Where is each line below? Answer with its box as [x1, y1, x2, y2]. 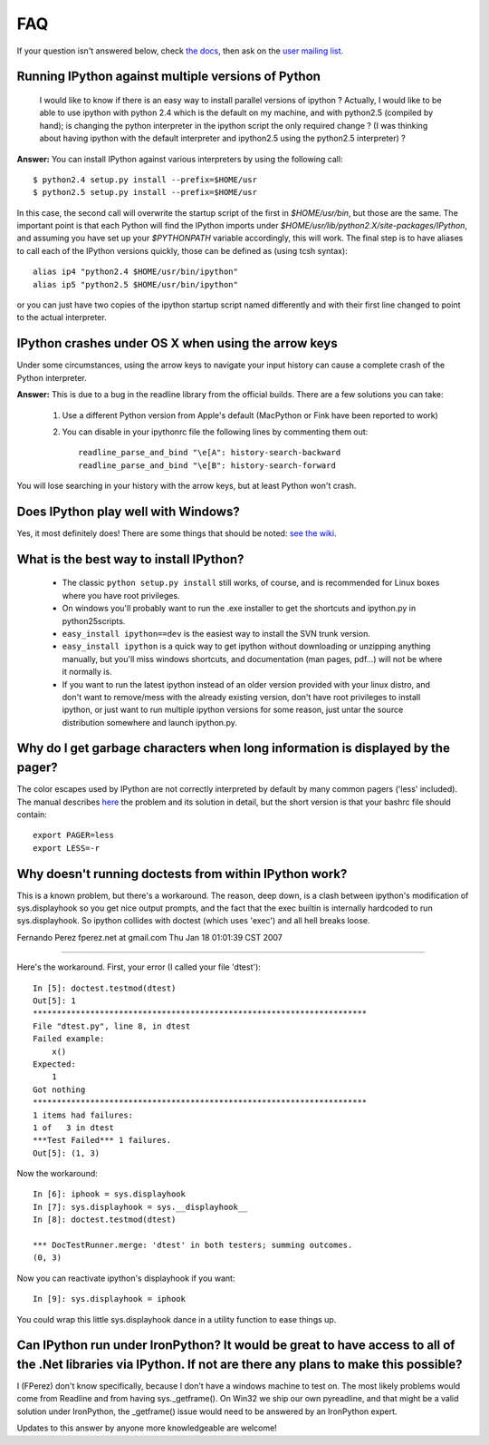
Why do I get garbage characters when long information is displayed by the [16, 740, 450, 757]
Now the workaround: [16, 1168, 99, 1179]
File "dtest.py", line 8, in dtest [33, 1020, 191, 1031]
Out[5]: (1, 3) [33, 1147, 101, 1158]
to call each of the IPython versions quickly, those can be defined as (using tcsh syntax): [16, 245, 348, 256]
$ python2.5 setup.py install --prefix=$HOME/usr [33, 187, 258, 198]
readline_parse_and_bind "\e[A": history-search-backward [78, 447, 341, 458]
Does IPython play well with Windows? [16, 503, 240, 519]
